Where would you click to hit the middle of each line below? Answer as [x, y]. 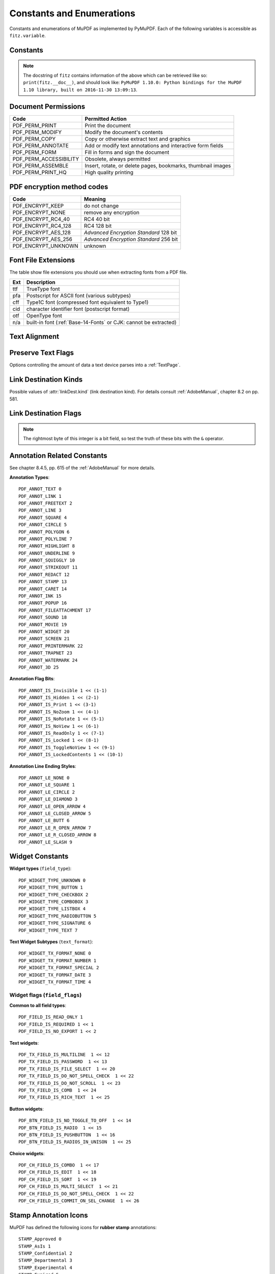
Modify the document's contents [124, 132]
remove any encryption [112, 213]
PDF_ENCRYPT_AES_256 [42, 239]
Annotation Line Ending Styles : [43, 766]
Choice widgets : [27, 1153]
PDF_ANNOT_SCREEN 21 [44, 639]
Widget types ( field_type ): [40, 868]
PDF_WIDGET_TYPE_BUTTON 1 [51, 887]
